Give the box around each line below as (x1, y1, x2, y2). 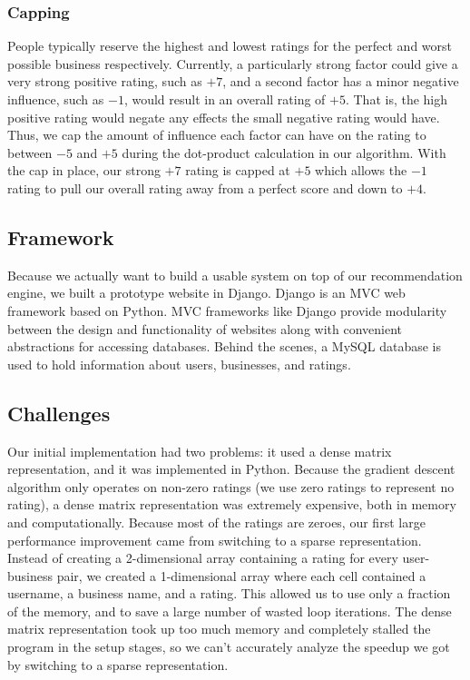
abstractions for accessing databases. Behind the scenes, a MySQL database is (7, 337, 441, 356)
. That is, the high (345, 90, 448, 108)
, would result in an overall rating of (123, 90, 326, 108)
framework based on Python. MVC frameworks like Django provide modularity (7, 301, 447, 320)
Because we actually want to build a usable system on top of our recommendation (7, 265, 463, 284)
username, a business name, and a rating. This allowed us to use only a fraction (7, 584, 451, 603)
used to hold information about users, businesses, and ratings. (7, 354, 351, 373)
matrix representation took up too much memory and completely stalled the (7, 619, 431, 638)
